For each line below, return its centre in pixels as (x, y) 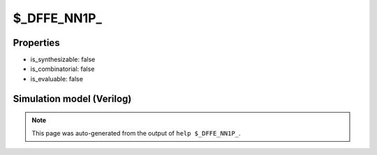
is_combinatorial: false (62, 69)
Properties (36, 43)
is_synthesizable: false (63, 60)
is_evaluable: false (57, 79)
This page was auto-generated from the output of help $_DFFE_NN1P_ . (136, 133)
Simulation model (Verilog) (72, 98)
